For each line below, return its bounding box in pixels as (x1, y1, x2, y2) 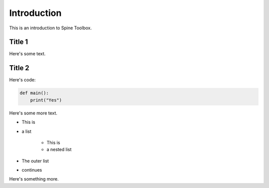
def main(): (19, 90, 49, 96)
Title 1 (9, 38, 28, 46)
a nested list (46, 147, 72, 153)
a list (21, 128, 32, 134)
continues (21, 167, 42, 173)
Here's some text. (9, 51, 46, 57)
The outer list (21, 158, 49, 164)
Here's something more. (9, 176, 59, 182)
